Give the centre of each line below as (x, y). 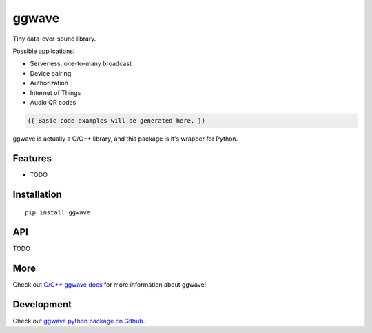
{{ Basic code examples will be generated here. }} (116, 120)
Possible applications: (44, 51)
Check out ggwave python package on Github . (79, 321)
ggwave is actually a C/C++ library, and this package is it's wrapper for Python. (125, 139)
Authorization (49, 83)
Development (42, 304)
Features (32, 158)
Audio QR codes (53, 102)
